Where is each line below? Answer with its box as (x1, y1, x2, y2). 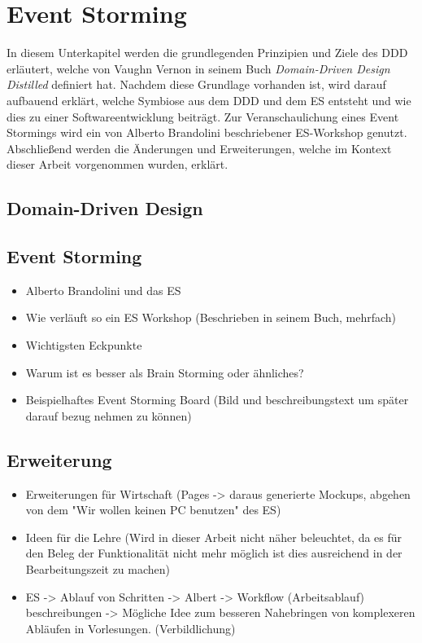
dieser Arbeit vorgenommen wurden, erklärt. (7, 156, 228, 173)
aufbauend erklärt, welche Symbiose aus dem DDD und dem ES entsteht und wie (7, 91, 411, 108)
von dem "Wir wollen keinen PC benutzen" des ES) (25, 501, 281, 518)
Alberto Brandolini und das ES (25, 281, 181, 298)
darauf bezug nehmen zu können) (25, 407, 192, 424)
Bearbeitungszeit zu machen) (25, 561, 171, 577)
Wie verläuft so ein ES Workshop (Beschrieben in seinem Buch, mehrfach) (25, 309, 397, 326)
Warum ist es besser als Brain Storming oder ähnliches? (25, 363, 304, 381)
